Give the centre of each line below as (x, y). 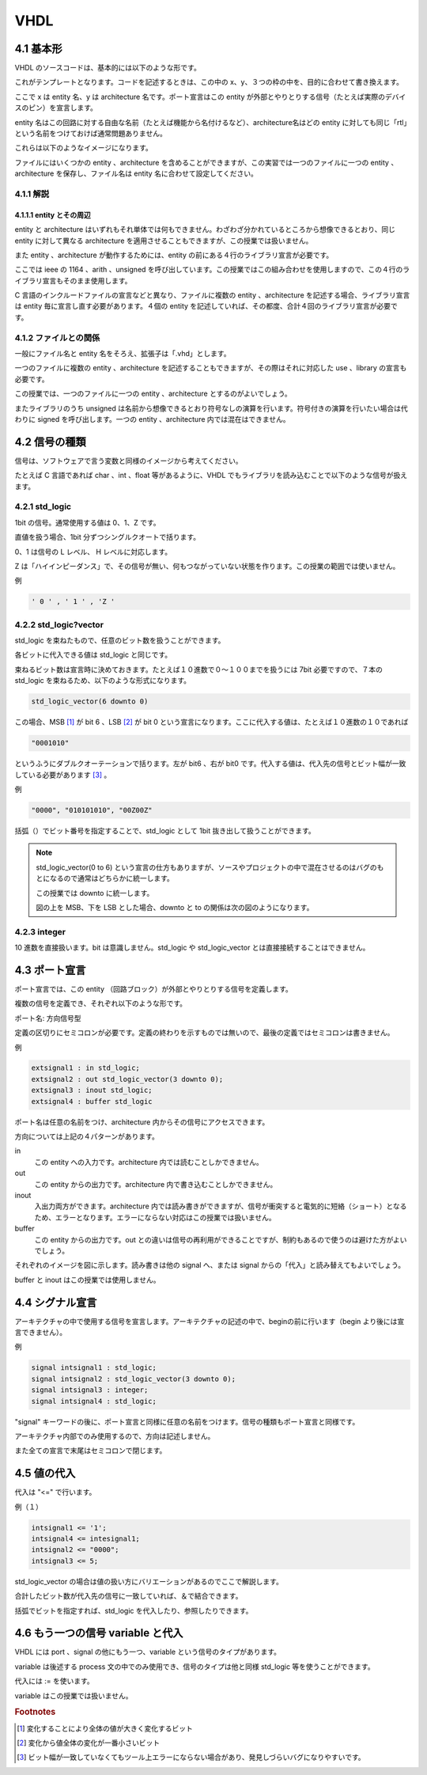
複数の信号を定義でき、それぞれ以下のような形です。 (101, 1003)
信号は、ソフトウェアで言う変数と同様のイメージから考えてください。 (128, 461)
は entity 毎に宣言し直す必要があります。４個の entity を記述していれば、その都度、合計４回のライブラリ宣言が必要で (206, 306)
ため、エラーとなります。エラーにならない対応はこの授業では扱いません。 (155, 1217)
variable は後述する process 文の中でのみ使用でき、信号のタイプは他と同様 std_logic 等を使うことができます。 (195, 1667)
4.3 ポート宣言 (50, 970)
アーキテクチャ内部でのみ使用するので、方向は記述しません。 (115, 1436)
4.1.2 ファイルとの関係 (57, 338)
